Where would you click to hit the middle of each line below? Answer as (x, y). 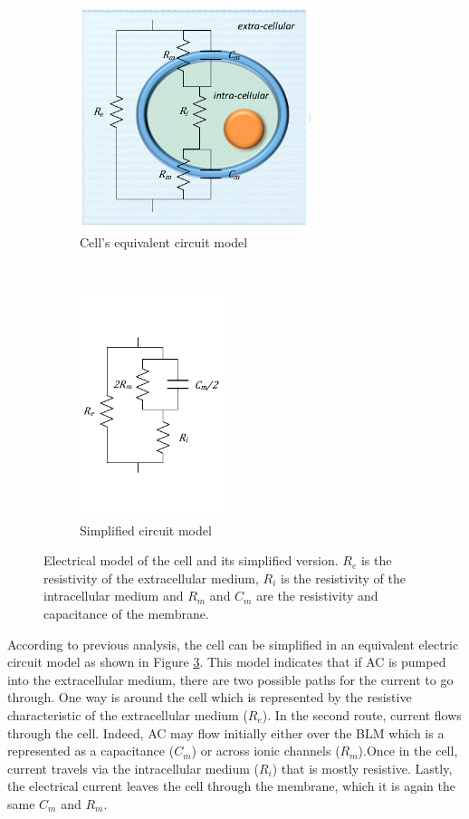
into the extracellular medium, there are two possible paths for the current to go (230, 679)
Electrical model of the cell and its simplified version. (191, 560)
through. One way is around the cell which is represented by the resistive (210, 697)
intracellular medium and (114, 596)
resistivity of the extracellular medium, (151, 578)
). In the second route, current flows (362, 715)
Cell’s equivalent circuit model (164, 242)
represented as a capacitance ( (91, 751)
